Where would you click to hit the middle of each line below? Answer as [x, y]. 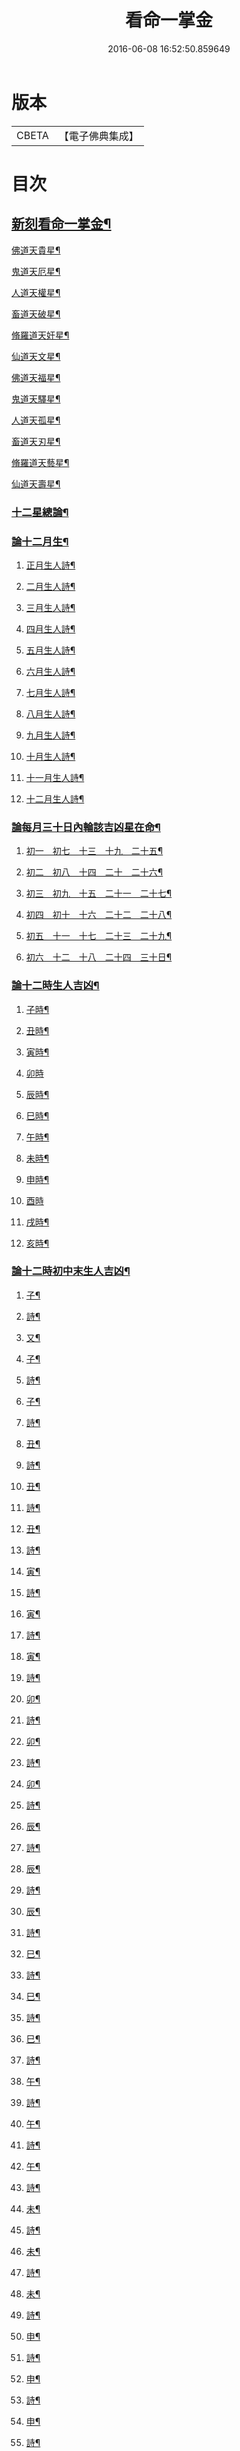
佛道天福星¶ [36, 377]
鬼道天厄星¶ [36, 271]
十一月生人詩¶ [55, 777]
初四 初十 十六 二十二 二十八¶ [99, 915]
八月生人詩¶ [50, 713]
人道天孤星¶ [36, 420]
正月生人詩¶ [50, 565]
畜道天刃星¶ [36, 441]
